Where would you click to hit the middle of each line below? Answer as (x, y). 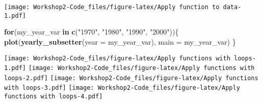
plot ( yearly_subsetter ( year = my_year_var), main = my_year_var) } (120, 41)
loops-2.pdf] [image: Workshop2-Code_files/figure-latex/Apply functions (131, 78)
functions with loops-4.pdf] (54, 97)
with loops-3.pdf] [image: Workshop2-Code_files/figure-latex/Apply (122, 88)
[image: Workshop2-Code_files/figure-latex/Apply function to (112, 7)
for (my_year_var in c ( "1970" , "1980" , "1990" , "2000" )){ (91, 32)
